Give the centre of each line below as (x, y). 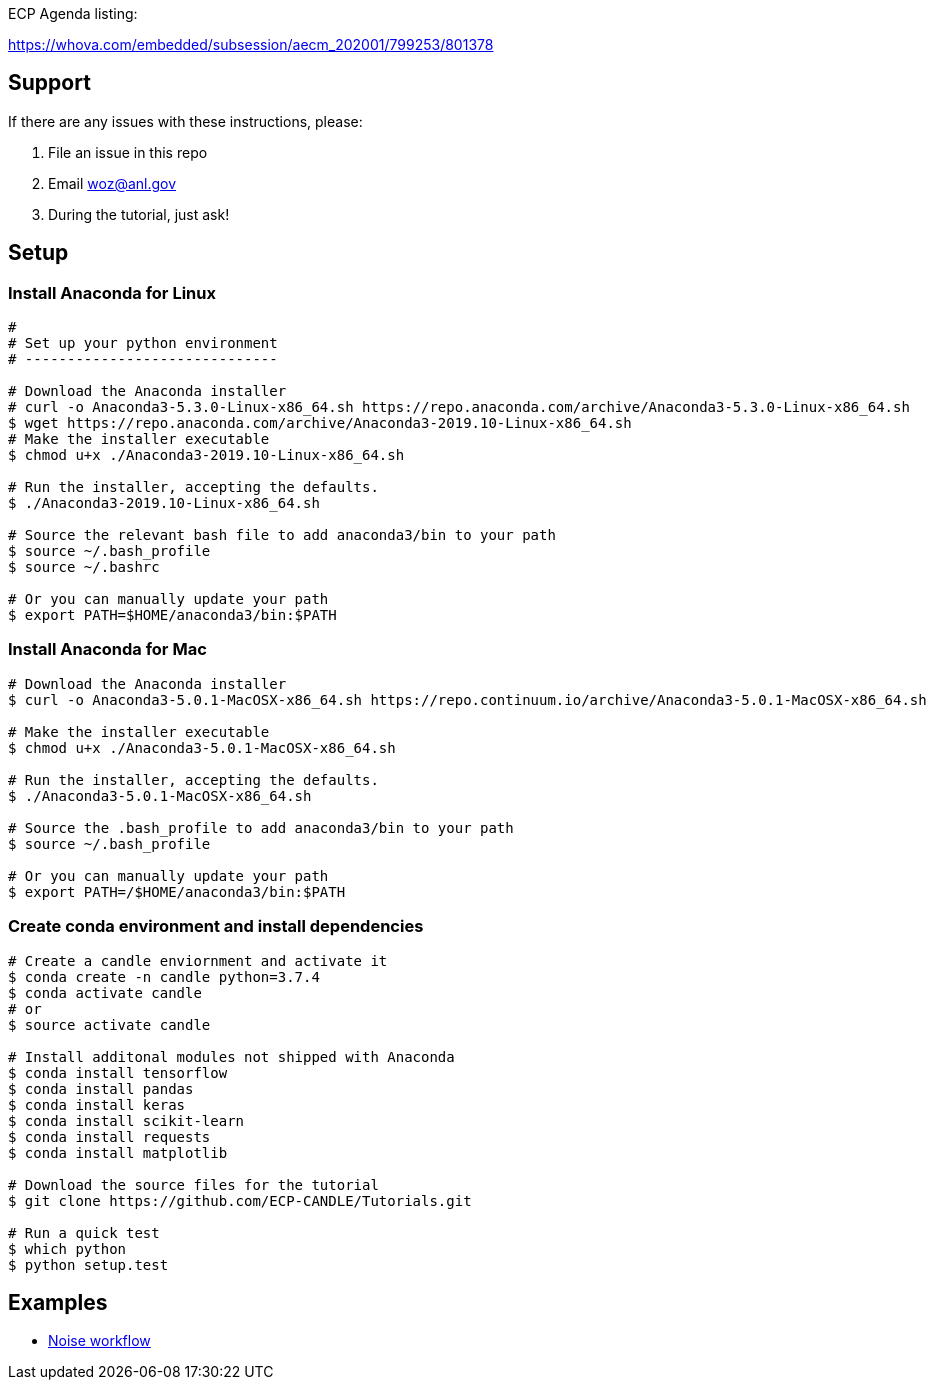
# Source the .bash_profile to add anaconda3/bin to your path (261, 827)
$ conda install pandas (101, 1088)
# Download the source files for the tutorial (193, 1184)
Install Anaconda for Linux (112, 292)
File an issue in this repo (128, 152)
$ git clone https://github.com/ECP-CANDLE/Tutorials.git (240, 1200)
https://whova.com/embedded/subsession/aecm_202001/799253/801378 (251, 44)
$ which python (67, 1248)
